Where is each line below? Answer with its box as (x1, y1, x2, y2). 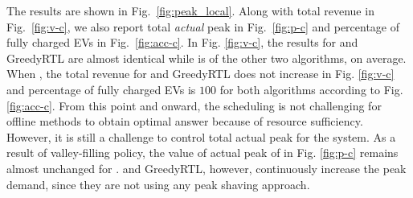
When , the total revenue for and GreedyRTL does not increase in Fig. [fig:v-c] (6, 65, 395, 82)
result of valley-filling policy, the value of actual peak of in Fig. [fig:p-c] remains (6, 144, 399, 161)
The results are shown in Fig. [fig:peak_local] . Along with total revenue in (6, 2, 374, 19)
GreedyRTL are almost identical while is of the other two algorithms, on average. (6, 49, 407, 66)
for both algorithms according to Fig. (219, 80, 403, 97)
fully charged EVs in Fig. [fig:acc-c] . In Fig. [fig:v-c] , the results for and (6, 34, 358, 51)
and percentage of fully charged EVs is (6, 80, 196, 97)
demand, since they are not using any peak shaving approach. (6, 175, 310, 192)
